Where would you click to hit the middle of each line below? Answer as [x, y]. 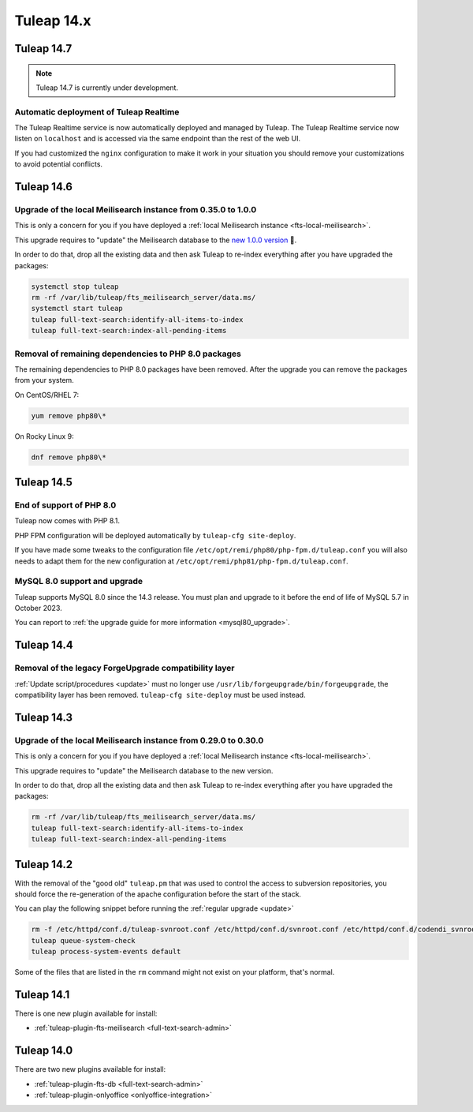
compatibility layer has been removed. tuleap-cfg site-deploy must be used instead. [160, 695]
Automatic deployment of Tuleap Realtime [97, 112]
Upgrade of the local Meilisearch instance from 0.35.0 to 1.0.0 [136, 210]
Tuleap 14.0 [44, 1051]
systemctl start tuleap [77, 309]
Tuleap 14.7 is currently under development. [107, 88]
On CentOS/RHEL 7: [47, 395]
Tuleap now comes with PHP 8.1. [67, 521]
